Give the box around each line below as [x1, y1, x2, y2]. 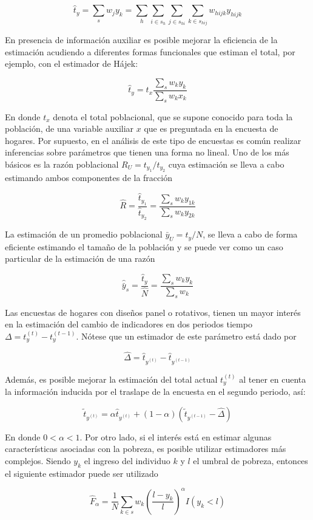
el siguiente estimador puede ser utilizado [5, 467, 158, 479]
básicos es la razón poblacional [5, 157, 119, 170]
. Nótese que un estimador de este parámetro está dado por [76, 329, 297, 342]
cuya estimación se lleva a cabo [168, 157, 284, 170]
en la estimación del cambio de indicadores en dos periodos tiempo [5, 318, 252, 330]
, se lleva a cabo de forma [203, 228, 298, 241]
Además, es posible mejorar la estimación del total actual [5, 372, 218, 385]
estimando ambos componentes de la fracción [5, 171, 172, 184]
